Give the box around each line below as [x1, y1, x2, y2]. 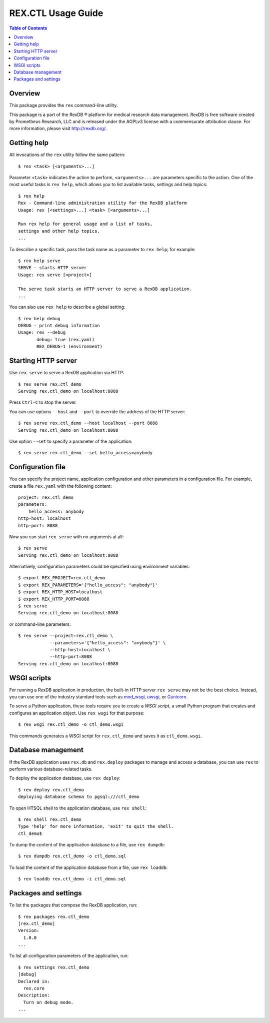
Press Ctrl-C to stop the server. [9, 399, 77, 405]
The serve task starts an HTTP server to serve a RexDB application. [18, 286, 192, 292]
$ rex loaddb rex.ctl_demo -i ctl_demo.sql [18, 876, 126, 882]
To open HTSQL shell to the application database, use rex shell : [9, 805, 146, 811]
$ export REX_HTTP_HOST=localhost [18, 589, 102, 595]
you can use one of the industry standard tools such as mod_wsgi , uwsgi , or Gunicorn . [9, 694, 188, 700]
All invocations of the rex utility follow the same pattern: [9, 152, 125, 158]
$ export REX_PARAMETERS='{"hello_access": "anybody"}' [18, 582, 158, 588]
